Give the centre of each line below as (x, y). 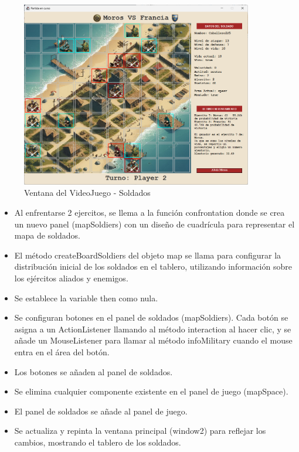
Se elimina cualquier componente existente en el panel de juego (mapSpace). (151, 391)
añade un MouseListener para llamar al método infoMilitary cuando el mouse (153, 340)
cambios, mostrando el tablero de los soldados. (98, 442)
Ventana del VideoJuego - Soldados (87, 193)
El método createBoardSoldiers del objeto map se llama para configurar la (148, 255)
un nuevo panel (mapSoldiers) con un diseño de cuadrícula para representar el (154, 224)
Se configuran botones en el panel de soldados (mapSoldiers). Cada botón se (151, 317)
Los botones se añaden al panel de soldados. (94, 371)
